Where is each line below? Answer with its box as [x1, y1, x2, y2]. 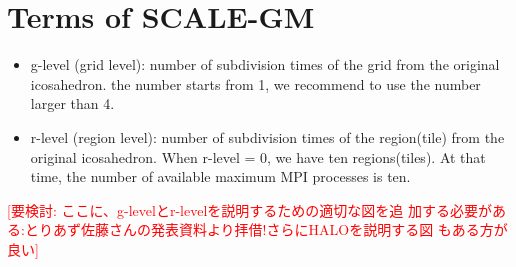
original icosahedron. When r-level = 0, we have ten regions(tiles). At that [30, 146, 486, 167]
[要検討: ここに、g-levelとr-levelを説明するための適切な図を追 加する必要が [7, 199, 492, 220]
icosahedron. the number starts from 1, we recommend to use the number [30, 73, 481, 94]
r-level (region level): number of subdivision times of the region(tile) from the [30, 126, 505, 147]
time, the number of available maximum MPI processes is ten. [30, 166, 411, 187]
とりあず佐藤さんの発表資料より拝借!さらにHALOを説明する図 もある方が [24, 219, 508, 240]
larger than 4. [30, 93, 115, 114]
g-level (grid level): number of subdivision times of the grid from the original [30, 54, 500, 75]
